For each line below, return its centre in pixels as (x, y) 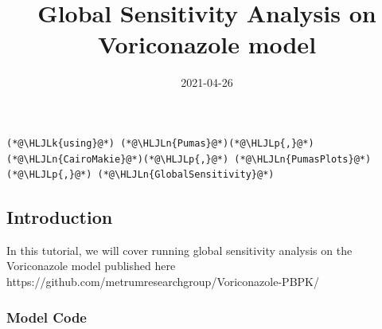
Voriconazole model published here (91, 266)
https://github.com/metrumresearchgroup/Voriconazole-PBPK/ (163, 282)
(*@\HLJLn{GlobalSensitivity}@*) (186, 175)
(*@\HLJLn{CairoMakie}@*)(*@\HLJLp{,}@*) (118, 159)
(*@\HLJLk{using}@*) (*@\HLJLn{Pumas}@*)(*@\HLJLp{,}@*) (160, 143)
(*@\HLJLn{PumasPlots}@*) (303, 159)
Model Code (47, 317)
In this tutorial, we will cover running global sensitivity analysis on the (179, 250)
